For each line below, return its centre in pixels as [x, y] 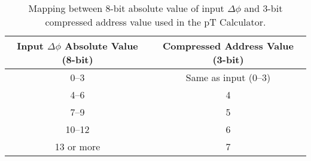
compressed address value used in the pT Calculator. [155, 22]
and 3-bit [263, 8]
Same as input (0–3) [228, 77]
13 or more [77, 146]
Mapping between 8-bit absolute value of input [126, 8]
